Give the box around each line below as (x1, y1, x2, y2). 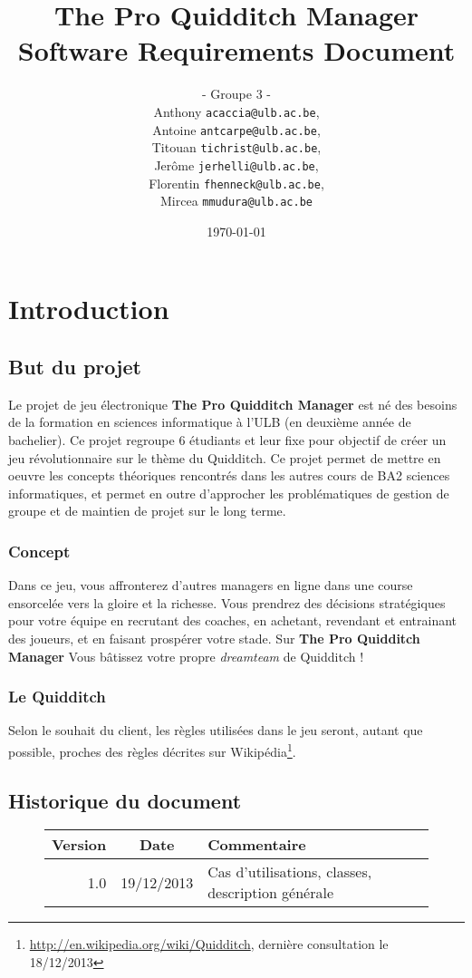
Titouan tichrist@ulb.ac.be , (151, 138, 322, 157)
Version (52, 834, 107, 856)
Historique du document (8, 786, 242, 814)
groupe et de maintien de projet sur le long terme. (8, 501, 286, 520)
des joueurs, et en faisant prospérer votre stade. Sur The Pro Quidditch (8, 628, 420, 647)
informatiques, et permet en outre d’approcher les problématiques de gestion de (8, 483, 449, 502)
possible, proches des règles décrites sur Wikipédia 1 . (8, 739, 296, 760)
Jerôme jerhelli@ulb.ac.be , (154, 155, 319, 174)
